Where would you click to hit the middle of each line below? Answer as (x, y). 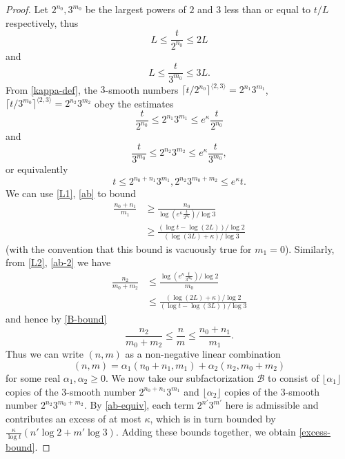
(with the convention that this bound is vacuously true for (129, 248)
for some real (33, 377)
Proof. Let (27, 9)
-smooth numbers (142, 89)
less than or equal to (267, 9)
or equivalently (37, 169)
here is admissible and (272, 405)
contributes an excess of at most (73, 418)
